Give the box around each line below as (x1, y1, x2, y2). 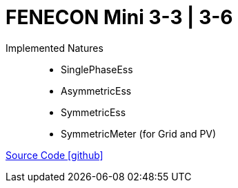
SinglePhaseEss (61, 63, 133, 75)
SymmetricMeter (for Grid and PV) (61, 127, 217, 140)
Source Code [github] (6, 149, 103, 161)
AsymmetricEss (61, 84, 132, 97)
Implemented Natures (6, 41, 103, 54)
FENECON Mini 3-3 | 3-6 (6, 6, 233, 29)
